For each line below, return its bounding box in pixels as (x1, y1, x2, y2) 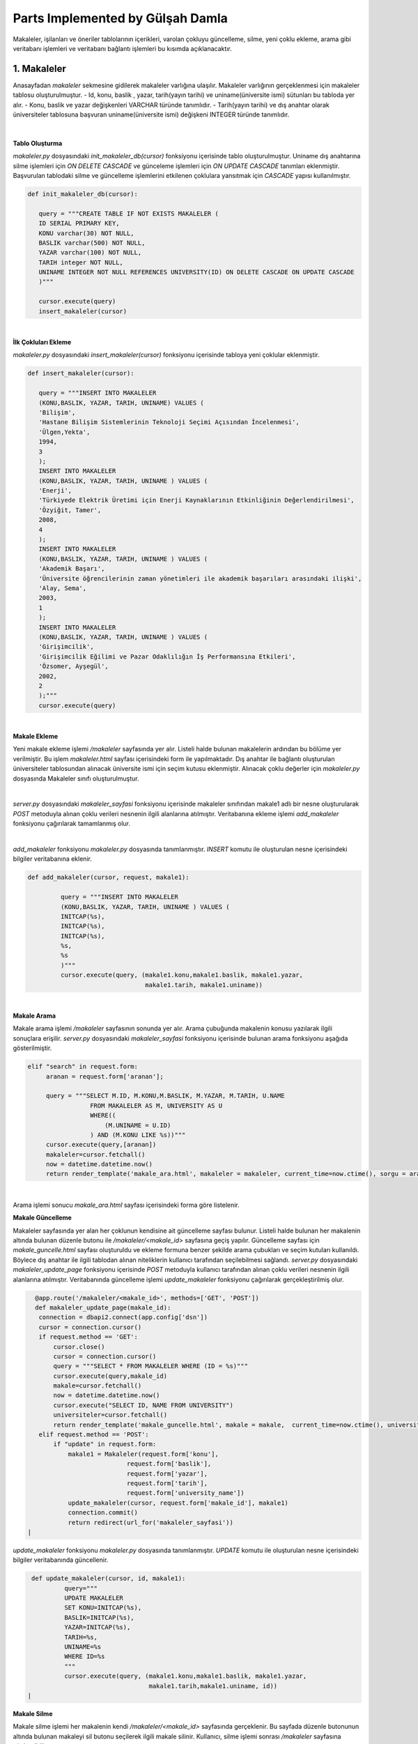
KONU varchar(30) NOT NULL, (38, 229, 135, 237)
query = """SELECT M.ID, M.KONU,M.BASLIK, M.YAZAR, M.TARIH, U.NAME (45, 1092, 285, 1100)
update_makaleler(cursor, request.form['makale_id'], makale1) (68, 1498, 289, 1507)
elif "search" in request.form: (27, 1062, 139, 1071)
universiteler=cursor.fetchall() (53, 1411, 167, 1419)
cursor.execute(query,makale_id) (53, 1371, 167, 1380)
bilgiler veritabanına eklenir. (13, 855, 92, 863)
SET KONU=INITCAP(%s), (63, 1604, 142, 1611)
